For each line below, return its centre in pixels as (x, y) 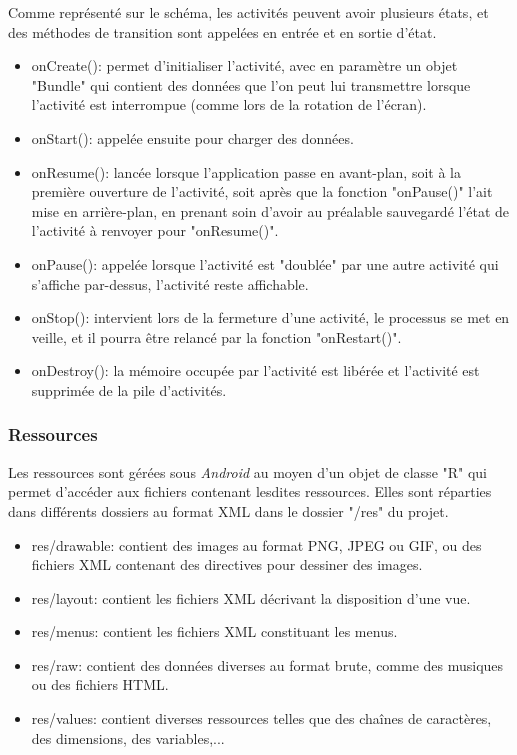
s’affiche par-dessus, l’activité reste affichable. (170, 283)
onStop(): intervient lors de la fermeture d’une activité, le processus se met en (270, 317)
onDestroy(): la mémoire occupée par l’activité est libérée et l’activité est (255, 370)
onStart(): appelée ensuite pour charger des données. (192, 137)
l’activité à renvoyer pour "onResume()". (155, 230)
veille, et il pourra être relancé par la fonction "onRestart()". (216, 336)
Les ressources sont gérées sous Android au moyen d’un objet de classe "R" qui (248, 471)
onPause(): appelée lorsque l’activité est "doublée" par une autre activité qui (265, 263)
